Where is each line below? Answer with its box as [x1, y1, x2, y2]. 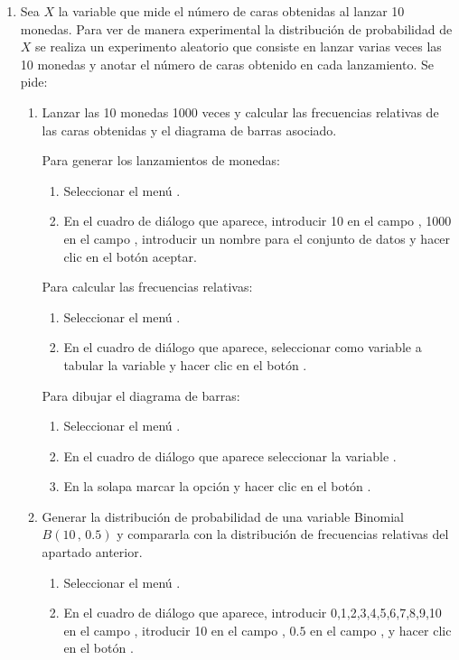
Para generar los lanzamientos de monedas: [42, 151, 281, 170]
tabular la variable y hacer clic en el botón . [63, 355, 307, 374]
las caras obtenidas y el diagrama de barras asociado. [42, 120, 337, 139]
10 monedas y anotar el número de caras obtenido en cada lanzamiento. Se [20, 54, 434, 73]
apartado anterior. [42, 543, 143, 562]
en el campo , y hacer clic [310, 620, 452, 639]
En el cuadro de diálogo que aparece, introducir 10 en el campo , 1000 [63, 211, 452, 230]
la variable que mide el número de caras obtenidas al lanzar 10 [58, 2, 405, 20]
